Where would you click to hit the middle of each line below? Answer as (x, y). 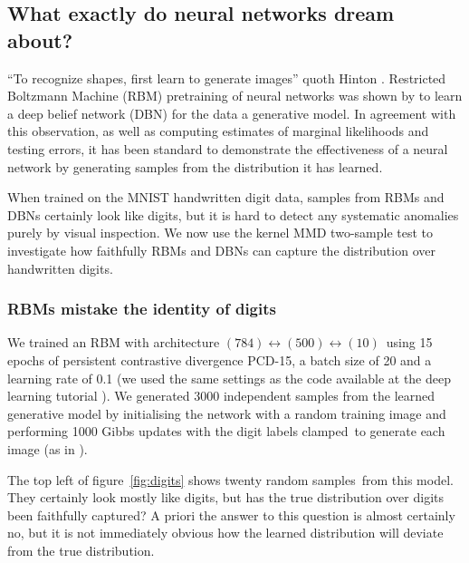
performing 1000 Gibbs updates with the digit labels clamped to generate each (226, 431)
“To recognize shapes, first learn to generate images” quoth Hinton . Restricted (227, 78)
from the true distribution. (81, 550)
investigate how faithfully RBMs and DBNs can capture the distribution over (221, 250)
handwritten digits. (60, 268)
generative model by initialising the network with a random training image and (227, 413)
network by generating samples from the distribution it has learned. (195, 166)
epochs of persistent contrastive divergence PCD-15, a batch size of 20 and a (220, 359)
